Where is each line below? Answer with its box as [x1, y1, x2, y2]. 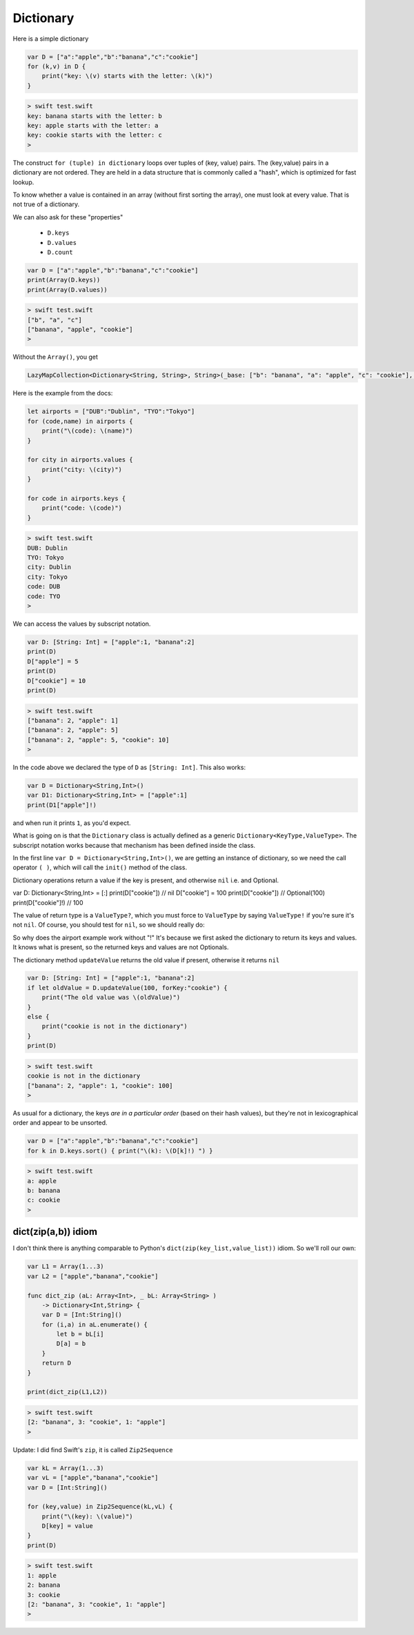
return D [41, 1359, 72, 1367]
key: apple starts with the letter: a [27, 121, 159, 130]
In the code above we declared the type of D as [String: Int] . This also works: [12, 763, 246, 772]
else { [27, 1013, 50, 1021]
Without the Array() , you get [12, 353, 98, 361]
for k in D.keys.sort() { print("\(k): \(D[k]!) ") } [27, 1147, 213, 1155]
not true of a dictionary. [12, 200, 79, 208]
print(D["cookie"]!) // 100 [12, 898, 83, 906]
